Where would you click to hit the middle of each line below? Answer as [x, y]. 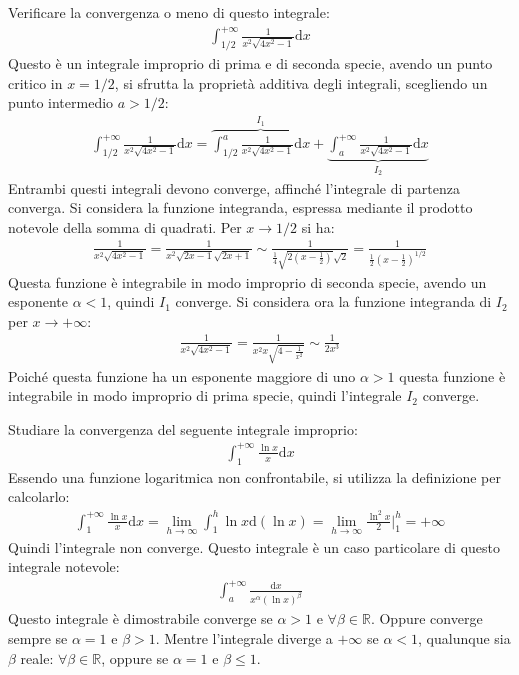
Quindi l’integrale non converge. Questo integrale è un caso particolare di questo [254, 546]
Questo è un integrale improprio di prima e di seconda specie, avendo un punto [250, 62]
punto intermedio [61, 102]
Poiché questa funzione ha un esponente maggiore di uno [182, 375]
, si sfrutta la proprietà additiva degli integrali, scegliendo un [301, 82]
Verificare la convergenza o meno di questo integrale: [169, 12]
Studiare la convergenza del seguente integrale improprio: [183, 428]
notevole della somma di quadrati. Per [125, 226]
